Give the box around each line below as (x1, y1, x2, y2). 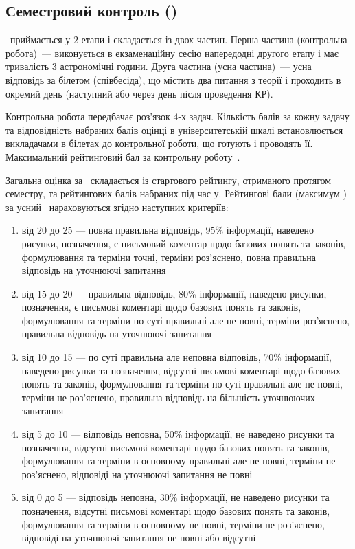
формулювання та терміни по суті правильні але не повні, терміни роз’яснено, (21, 313, 350, 327)
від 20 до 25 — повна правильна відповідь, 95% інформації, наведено (21, 223, 314, 237)
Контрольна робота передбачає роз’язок (5, 109, 170, 124)
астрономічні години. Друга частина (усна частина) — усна (60, 59, 312, 74)
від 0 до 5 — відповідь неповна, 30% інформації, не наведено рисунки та (21, 490, 330, 504)
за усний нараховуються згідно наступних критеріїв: (5, 199, 229, 214)
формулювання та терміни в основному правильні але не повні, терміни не (21, 453, 336, 468)
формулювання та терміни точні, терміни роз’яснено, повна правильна (21, 249, 316, 264)
